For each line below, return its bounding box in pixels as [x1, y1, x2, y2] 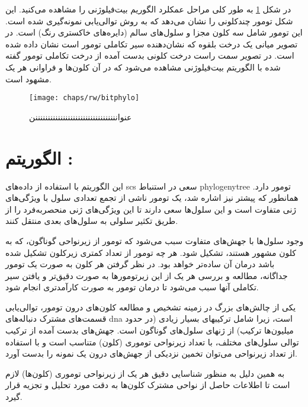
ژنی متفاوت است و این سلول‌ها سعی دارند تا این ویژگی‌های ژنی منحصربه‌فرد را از [5, 203, 297, 215]
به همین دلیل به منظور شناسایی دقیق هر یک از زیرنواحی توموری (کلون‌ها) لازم [5, 367, 285, 379]
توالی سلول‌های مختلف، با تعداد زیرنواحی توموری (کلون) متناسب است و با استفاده [5, 335, 299, 348]
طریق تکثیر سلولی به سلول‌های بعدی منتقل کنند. [5, 214, 178, 227]
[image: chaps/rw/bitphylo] [29, 94, 140, 102]
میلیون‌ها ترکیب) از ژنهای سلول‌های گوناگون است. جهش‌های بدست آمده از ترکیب [5, 324, 294, 337]
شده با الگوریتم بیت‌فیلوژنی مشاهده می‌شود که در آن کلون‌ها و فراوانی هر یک [5, 60, 281, 73]
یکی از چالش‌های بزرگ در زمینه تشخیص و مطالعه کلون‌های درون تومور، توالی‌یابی [5, 300, 296, 313]
